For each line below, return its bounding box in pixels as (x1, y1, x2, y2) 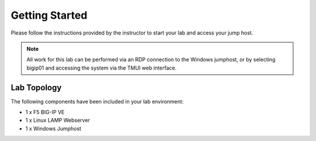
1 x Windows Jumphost (25, 125, 81, 132)
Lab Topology (11, 82, 62, 92)
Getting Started (11, 9, 88, 22)
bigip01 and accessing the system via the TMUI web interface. (26, 64, 177, 71)
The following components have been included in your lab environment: (11, 98, 184, 105)
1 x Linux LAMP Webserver (25, 117, 90, 124)
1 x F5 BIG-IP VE (25, 109, 65, 116)
